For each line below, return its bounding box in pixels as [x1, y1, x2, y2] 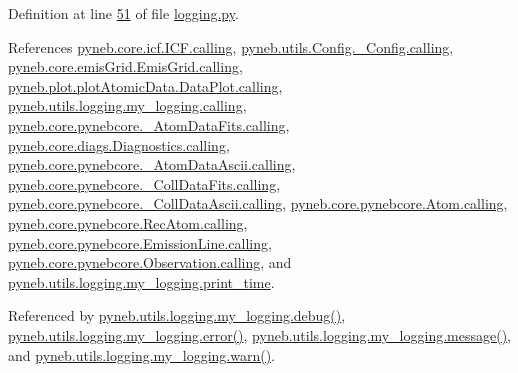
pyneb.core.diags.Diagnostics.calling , [8, 134, 230, 155]
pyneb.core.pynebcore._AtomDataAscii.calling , [8, 154, 296, 175]
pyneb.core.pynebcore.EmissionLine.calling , [8, 232, 272, 253]
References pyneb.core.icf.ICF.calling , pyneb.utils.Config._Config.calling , [8, 36, 454, 57]
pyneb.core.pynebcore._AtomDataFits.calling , [8, 114, 290, 135]
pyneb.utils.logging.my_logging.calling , [8, 95, 247, 116]
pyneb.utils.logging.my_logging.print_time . [8, 271, 275, 292]
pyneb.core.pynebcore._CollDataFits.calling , [8, 173, 281, 194]
